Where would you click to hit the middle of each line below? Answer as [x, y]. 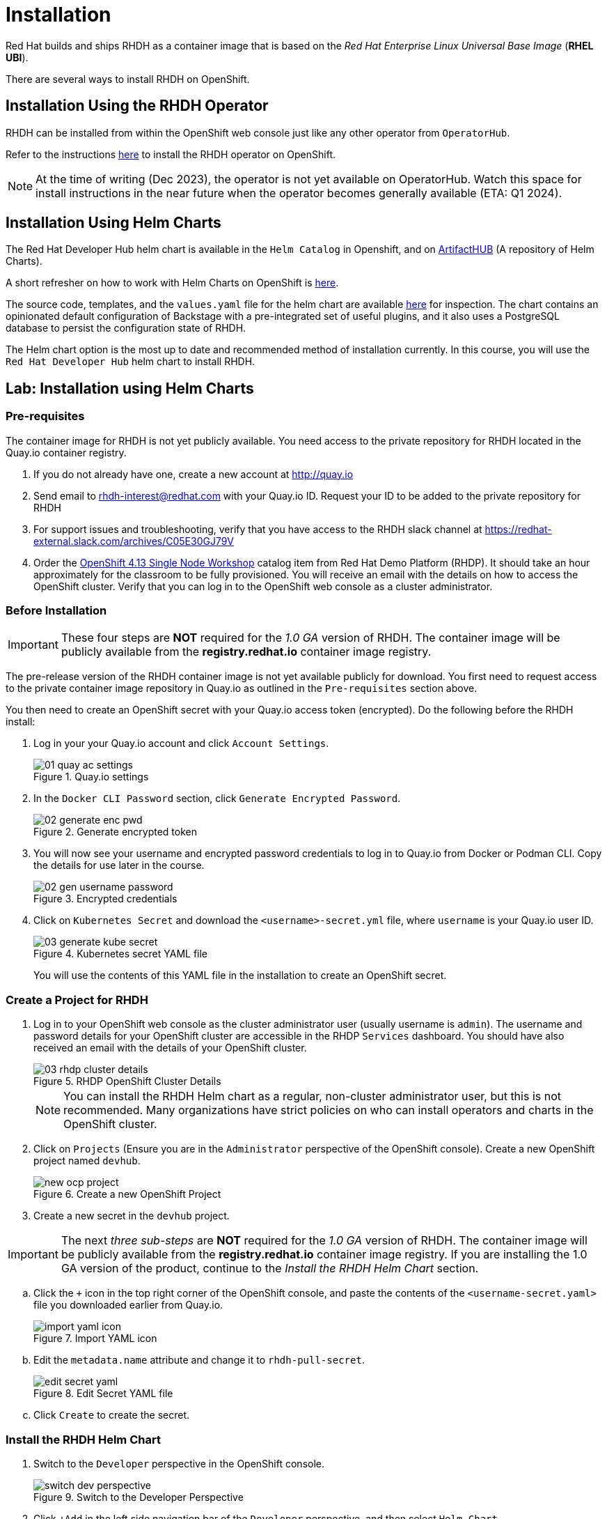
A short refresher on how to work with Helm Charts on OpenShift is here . [172, 283]
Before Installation [56, 611]
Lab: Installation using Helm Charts [130, 388]
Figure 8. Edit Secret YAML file [103, 1394]
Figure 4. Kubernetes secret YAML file [121, 954]
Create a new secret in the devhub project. [132, 1216]
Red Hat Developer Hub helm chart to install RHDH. [131, 362]
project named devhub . [87, 1161]
